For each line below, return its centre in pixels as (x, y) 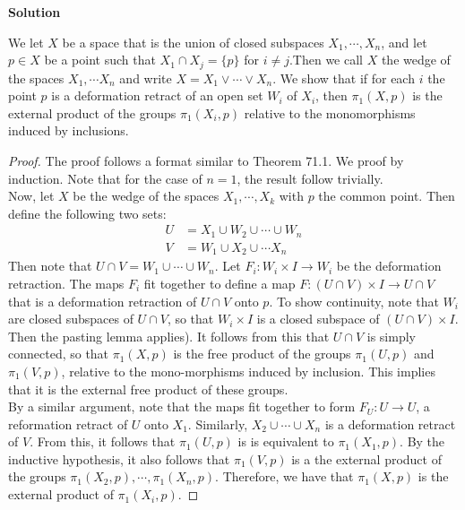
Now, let (31, 196)
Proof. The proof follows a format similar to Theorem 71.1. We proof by (206, 161)
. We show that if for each (344, 78)
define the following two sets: (87, 213)
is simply (391, 336)
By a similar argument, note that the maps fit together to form (182, 406)
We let (26, 42)
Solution (34, 12)
